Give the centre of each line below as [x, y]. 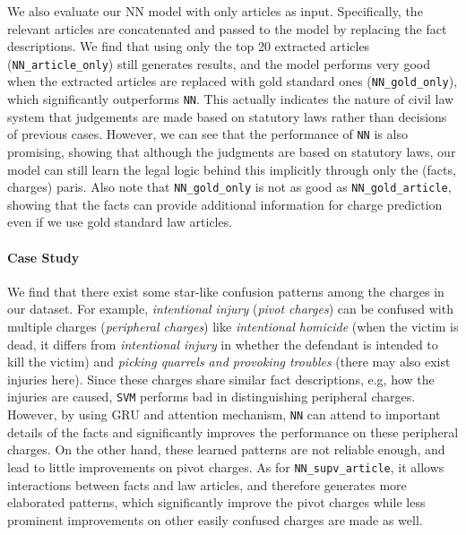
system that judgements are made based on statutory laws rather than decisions [227, 116]
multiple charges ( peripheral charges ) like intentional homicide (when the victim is [233, 327]
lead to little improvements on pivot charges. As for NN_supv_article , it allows [226, 466]
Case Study [43, 257]
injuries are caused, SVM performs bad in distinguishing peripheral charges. [211, 397]
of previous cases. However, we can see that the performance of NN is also [207, 134]
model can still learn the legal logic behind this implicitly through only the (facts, [232, 169]
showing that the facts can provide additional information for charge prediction [225, 204]
